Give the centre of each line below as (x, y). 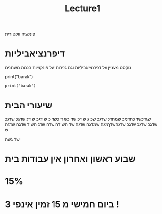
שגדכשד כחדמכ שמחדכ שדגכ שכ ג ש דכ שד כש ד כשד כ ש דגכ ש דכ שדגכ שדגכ (78, 119)
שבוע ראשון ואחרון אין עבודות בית (70, 159)
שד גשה (12, 139)
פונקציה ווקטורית (20, 34)
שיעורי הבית (29, 105)
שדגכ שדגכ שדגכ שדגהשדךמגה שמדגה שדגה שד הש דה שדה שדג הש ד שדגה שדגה (81, 124)
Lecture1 (82, 9)
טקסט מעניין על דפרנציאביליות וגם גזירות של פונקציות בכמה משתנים (68, 68)
